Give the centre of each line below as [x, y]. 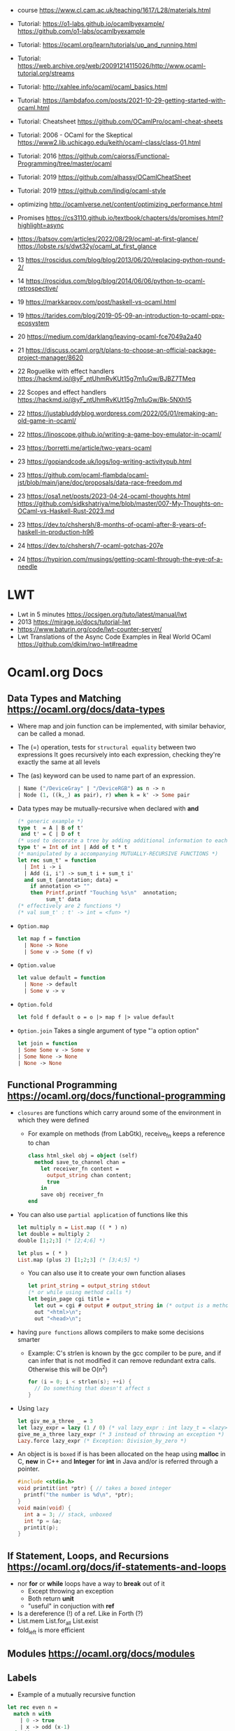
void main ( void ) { [44, 1508]
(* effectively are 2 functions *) [69, 906]
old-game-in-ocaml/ [47, 421]
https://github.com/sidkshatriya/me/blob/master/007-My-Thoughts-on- [120, 503]
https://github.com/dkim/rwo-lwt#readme [77, 644]
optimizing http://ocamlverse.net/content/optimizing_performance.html [120, 204]
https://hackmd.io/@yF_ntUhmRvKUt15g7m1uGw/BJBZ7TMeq [106, 379]
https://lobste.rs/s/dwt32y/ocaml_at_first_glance [87, 246]
